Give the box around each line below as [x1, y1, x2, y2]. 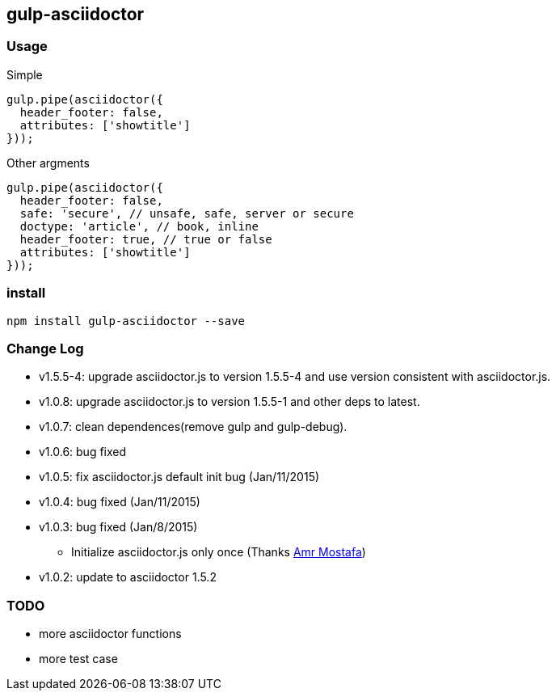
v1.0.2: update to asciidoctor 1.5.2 [39, 570, 217, 585]
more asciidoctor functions [39, 627, 182, 641]
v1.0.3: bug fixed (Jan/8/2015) [39, 520, 198, 534]
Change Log [6, 340, 84, 357]
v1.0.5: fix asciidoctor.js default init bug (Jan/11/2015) [39, 470, 320, 484]
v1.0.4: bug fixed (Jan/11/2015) [39, 495, 200, 509]
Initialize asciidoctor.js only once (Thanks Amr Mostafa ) [71, 545, 366, 560]
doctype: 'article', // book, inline [19, 219, 259, 233]
